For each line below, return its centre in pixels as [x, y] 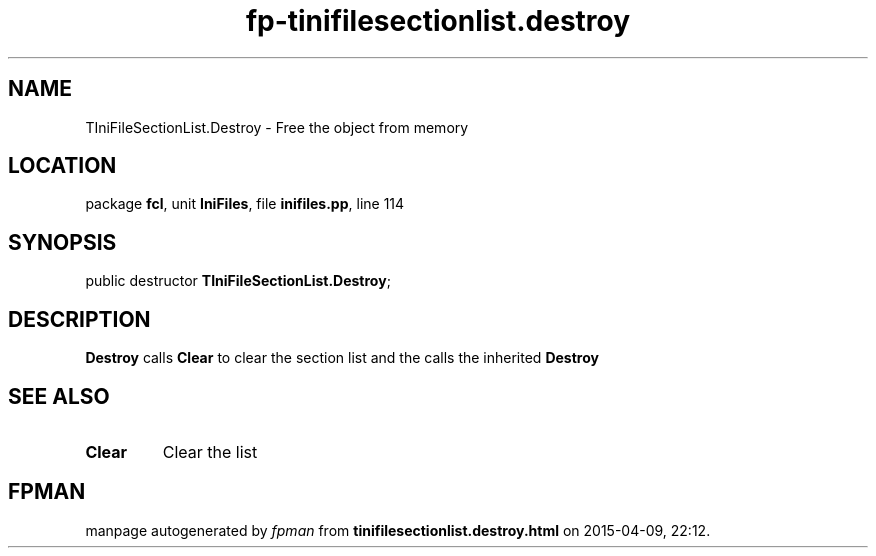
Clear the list [210, 451]
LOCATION [62, 166]
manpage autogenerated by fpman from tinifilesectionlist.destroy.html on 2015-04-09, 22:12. [398, 530]
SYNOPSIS [62, 242]
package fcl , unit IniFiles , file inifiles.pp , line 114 [245, 204]
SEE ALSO [59, 396]
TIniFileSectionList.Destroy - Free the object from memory [277, 127]
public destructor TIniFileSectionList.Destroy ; [238, 281]
